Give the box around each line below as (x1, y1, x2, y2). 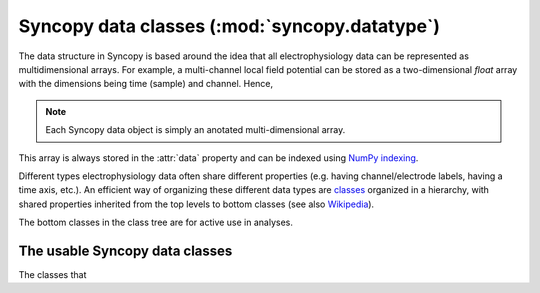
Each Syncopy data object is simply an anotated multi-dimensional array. (45, 124, 346, 136)
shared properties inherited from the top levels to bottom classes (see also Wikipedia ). (18, 198, 375, 210)
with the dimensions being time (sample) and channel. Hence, (18, 78, 274, 90)
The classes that (18, 268, 87, 280)
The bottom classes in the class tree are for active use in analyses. (18, 216, 294, 229)
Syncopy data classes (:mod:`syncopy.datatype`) (18, 15, 440, 37)
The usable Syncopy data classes (18, 242, 233, 259)
